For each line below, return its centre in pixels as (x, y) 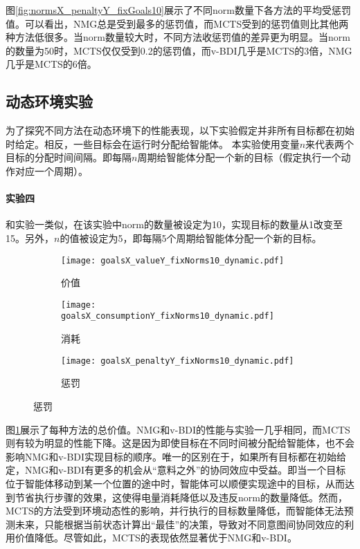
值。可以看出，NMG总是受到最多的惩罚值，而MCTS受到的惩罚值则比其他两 (177, 23)
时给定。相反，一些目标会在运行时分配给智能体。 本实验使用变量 (153, 143)
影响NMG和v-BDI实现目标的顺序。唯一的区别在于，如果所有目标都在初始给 (176, 456)
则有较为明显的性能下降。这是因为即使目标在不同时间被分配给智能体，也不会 (180, 443)
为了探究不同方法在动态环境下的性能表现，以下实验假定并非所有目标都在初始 (180, 130)
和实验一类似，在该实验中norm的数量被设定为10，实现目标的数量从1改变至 (174, 224)
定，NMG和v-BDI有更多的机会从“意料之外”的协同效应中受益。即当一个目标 (176, 470)
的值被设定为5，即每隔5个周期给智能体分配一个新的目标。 (191, 238)
